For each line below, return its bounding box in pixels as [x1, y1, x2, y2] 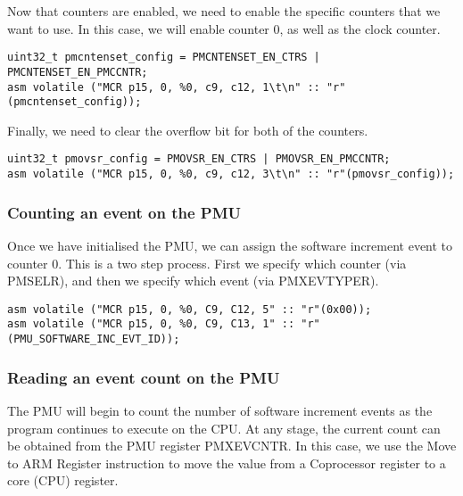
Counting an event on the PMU [7, 201, 242, 223]
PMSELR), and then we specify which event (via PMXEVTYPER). [7, 271, 379, 290]
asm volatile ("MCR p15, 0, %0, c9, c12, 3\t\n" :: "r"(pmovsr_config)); [7, 168, 455, 181]
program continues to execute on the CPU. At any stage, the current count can [7, 418, 441, 437]
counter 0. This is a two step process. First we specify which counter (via [7, 253, 407, 272]
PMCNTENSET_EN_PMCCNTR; [7, 65, 148, 79]
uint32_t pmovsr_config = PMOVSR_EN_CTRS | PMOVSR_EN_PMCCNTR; [7, 153, 391, 166]
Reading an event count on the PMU [7, 366, 280, 388]
